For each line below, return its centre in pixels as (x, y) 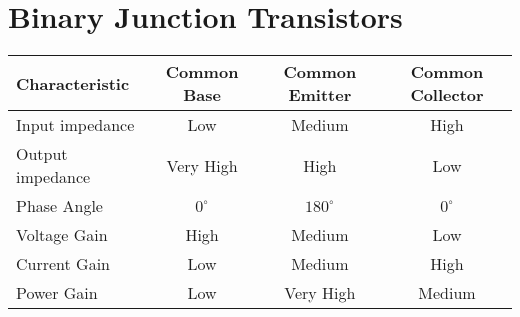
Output (42, 154)
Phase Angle (59, 206)
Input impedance (75, 125)
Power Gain (57, 293)
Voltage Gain (62, 235)
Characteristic (73, 83)
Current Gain (63, 264)
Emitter (320, 95)
